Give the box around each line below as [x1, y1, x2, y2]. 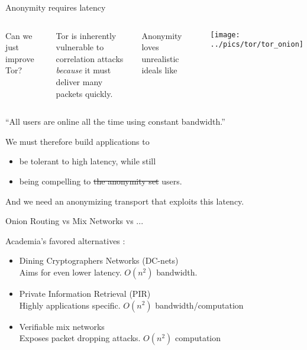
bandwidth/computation [155, 299, 244, 311]
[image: [210, 30, 240, 39]
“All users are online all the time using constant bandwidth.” [5, 115, 225, 128]
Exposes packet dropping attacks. [19, 332, 141, 344]
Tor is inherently [56, 29, 117, 41]
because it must [56, 64, 111, 76]
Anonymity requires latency [5, 1, 106, 13]
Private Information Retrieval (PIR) [19, 287, 151, 299]
